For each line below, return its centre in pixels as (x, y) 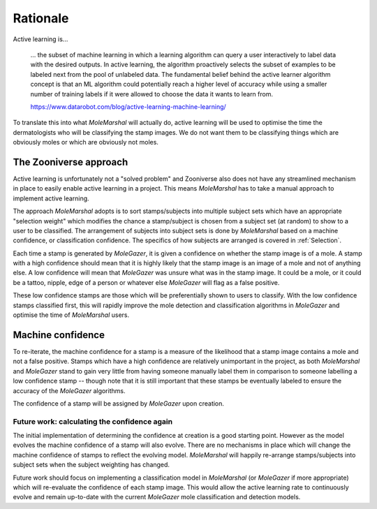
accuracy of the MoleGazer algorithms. (69, 390)
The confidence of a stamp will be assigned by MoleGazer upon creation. (119, 403)
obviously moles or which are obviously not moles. (86, 142)
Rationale (41, 18)
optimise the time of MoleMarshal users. (71, 315)
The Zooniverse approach (71, 162)
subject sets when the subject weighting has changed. (91, 465)
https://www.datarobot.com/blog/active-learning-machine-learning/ (128, 106)
